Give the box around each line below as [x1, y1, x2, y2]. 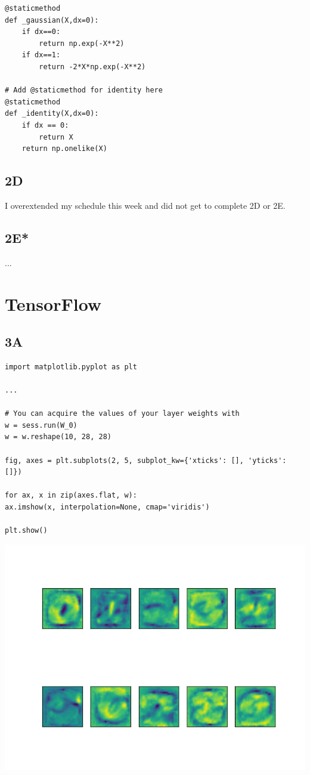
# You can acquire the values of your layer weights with [5, 409, 240, 418]
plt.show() [5, 526, 48, 535]
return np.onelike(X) [21, 144, 107, 153]
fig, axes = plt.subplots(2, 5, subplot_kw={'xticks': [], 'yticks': [5, 456, 287, 465]
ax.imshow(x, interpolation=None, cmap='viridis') [5, 503, 210, 512]
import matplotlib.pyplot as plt [5, 362, 137, 371]
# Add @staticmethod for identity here [5, 86, 163, 95]
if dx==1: [21, 51, 61, 60]
